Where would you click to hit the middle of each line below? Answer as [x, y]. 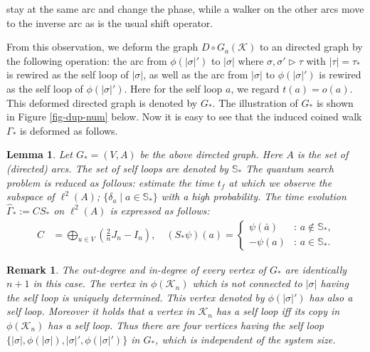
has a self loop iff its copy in [278, 311]
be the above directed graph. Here [211, 154]
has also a [331, 297]
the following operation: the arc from [87, 60]
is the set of [323, 154]
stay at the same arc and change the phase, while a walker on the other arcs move [185, 9]
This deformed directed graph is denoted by [102, 102]
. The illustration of [255, 102]
